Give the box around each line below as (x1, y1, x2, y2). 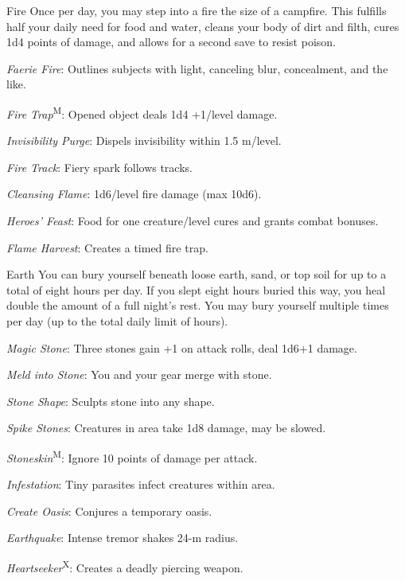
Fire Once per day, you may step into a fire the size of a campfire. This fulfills (6, 2, 387, 18)
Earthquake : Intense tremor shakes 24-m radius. (6, 529, 239, 546)
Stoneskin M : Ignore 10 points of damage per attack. (6, 446, 258, 466)
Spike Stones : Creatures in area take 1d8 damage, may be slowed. (6, 419, 326, 436)
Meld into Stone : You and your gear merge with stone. (6, 366, 272, 383)
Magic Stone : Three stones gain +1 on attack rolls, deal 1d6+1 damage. (6, 339, 357, 356)
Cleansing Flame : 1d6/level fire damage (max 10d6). (6, 185, 262, 202)
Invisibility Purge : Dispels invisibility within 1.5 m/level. (6, 132, 282, 149)
